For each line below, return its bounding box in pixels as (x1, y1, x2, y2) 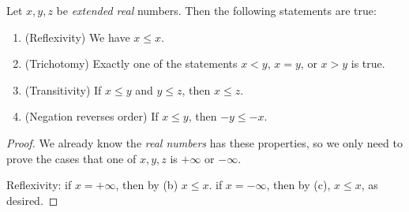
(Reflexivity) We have (24, 28, 130, 45)
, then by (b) (115, 177, 178, 193)
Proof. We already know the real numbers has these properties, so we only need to (6, 134, 403, 151)
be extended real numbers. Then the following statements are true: (56, 2, 377, 18)
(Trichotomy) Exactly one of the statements (24, 55, 238, 72)
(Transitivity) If (24, 81, 102, 98)
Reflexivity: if (6, 177, 72, 193)
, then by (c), (266, 177, 331, 193)
